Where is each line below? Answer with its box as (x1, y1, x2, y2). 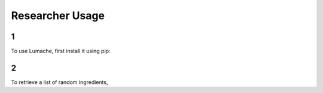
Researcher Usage (11, 9, 105, 22)
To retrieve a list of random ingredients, (11, 78, 108, 86)
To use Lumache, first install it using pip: (11, 48, 111, 55)
